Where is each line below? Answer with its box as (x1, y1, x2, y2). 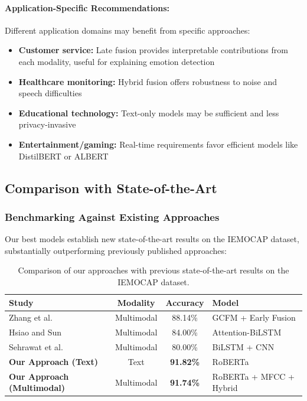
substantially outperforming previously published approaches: (5, 244, 227, 256)
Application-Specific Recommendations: (5, 1, 169, 14)
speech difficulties (18, 87, 82, 99)
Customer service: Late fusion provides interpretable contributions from (18, 44, 288, 56)
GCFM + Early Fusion (212, 311, 296, 324)
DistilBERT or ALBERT (18, 149, 109, 162)
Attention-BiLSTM (212, 326, 282, 338)
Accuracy (165, 296, 204, 308)
